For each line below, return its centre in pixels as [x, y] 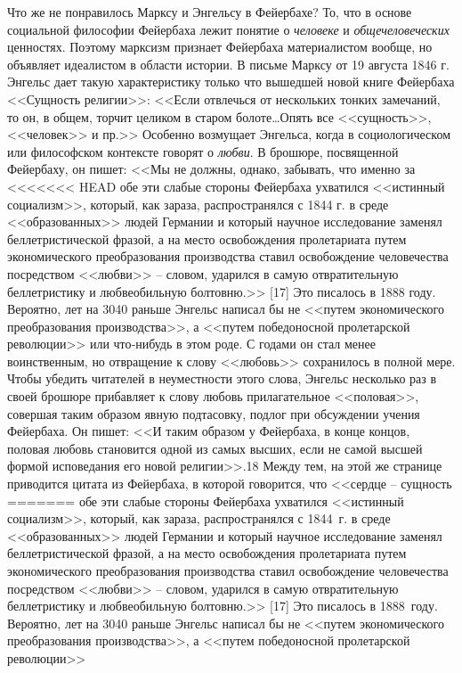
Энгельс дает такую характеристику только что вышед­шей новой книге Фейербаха [231, 82]
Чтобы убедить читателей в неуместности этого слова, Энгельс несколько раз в [222, 378]
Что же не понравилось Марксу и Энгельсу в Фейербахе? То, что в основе [210, 12]
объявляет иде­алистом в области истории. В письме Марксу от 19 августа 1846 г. [228, 64]
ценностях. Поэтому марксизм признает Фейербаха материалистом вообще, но [220, 47]
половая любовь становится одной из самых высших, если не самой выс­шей [215, 448]
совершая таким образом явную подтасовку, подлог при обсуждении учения [214, 413]
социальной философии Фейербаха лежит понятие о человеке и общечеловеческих [228, 29]
